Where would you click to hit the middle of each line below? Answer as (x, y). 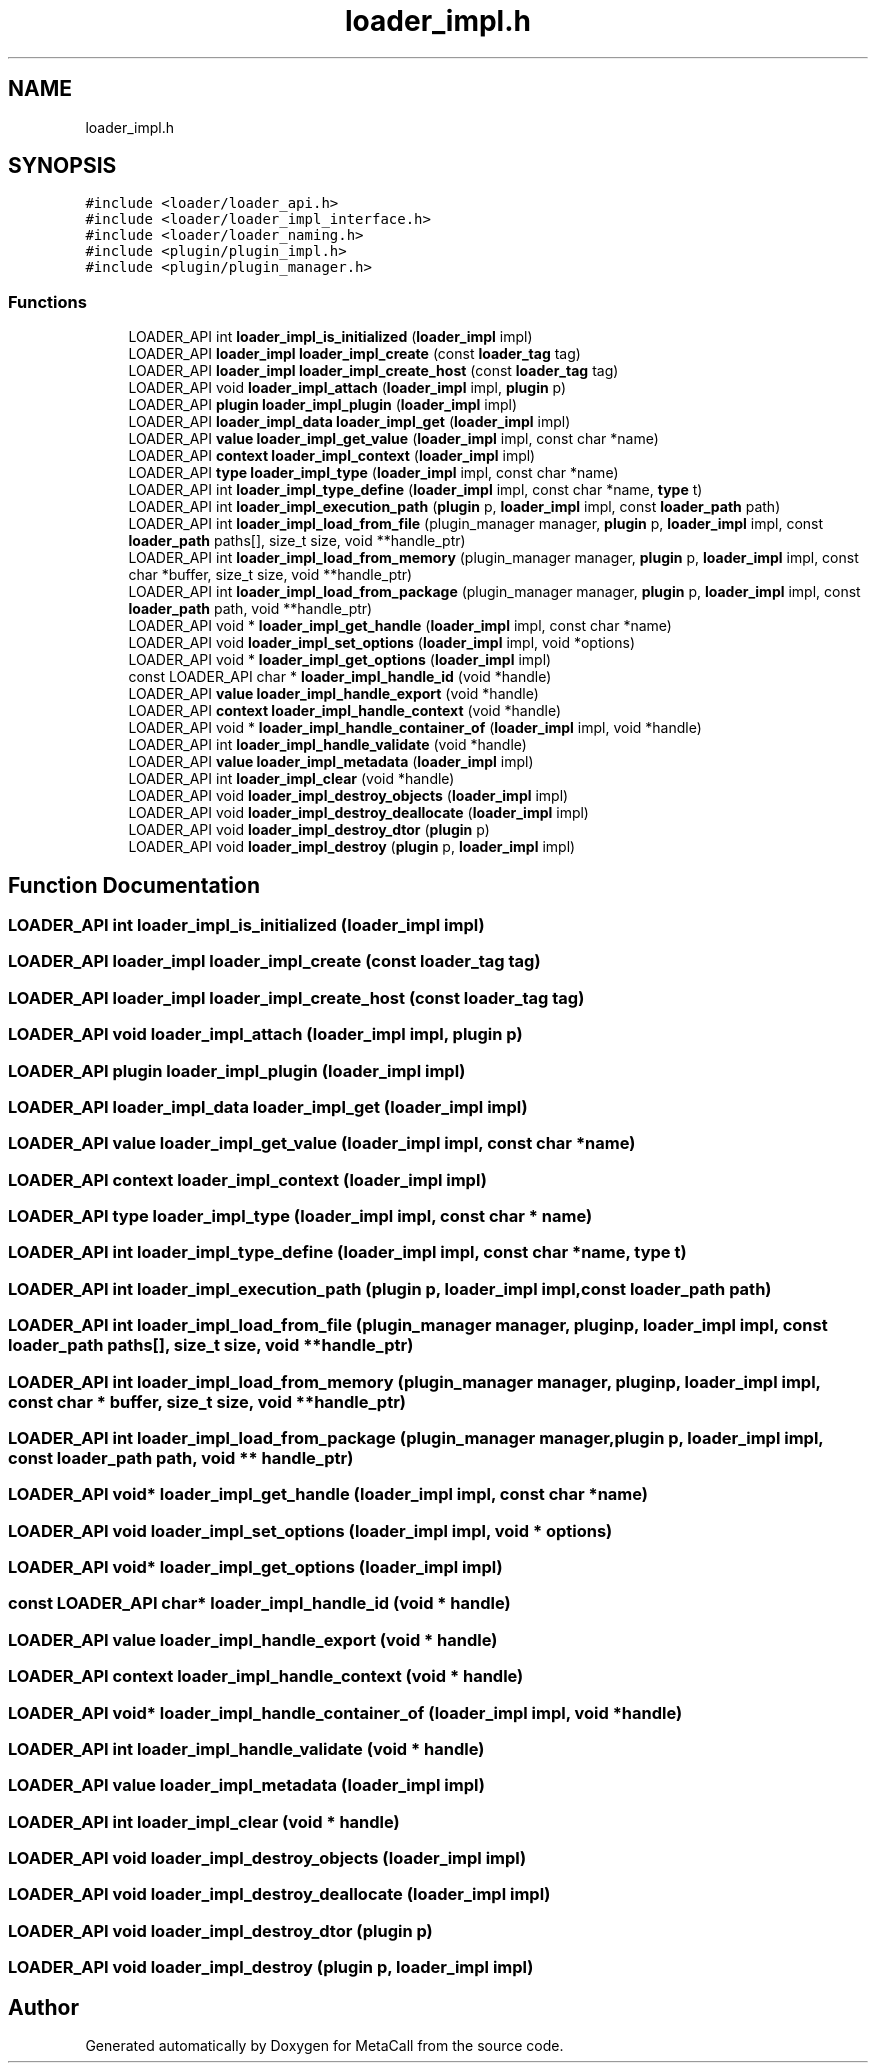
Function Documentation (134, 885)
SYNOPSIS (62, 166)
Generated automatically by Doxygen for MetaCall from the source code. (324, 2045)
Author (43, 2007)
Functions (47, 301)
